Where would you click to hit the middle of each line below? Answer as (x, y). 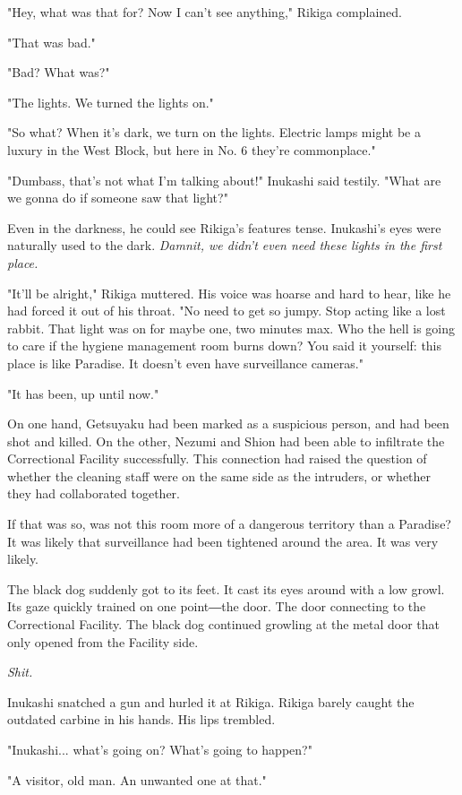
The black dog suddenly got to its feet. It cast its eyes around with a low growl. (226, 588)
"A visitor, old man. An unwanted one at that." (137, 779)
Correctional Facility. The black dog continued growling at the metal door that (223, 624)
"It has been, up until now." (83, 393)
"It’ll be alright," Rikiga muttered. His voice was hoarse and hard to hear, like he (229, 293)
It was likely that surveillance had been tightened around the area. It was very (223, 541)
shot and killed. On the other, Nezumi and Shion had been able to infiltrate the (226, 441)
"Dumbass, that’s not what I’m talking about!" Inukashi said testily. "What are (224, 180)
